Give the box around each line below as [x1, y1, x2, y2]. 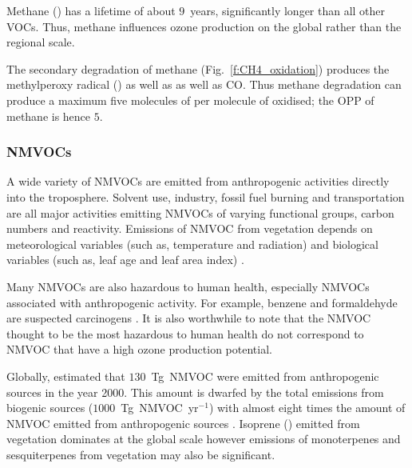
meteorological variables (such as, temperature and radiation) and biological [6, 235, 378, 252]
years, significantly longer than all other [190, 2, 386, 18]
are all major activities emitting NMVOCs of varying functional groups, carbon [6, 204, 394, 221]
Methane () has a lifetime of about [6, 2, 176, 18]
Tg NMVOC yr [121, 399, 199, 416]
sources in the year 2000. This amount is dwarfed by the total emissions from [6, 383, 384, 400]
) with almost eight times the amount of [208, 399, 406, 416]
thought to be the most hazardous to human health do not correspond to [6, 325, 364, 342]
